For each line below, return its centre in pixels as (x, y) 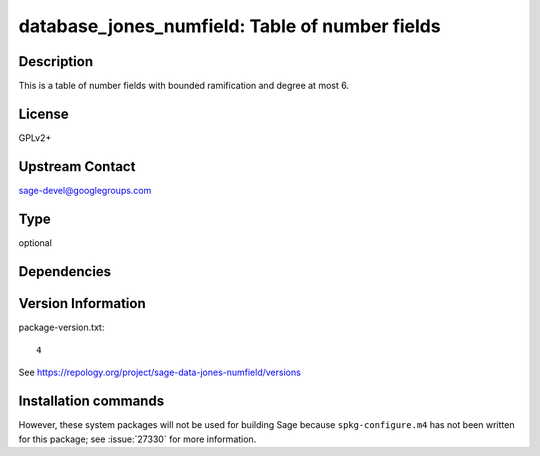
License (43, 113)
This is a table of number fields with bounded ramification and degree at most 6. (184, 86)
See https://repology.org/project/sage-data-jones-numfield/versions (160, 372)
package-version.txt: (61, 327)
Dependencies (65, 271)
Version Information (82, 303)
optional (35, 242)
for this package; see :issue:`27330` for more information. (137, 439)
